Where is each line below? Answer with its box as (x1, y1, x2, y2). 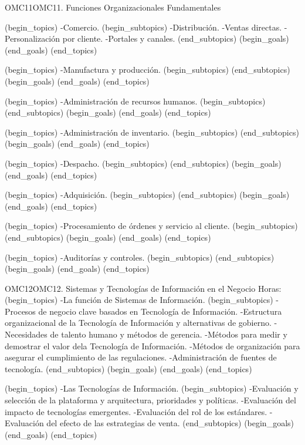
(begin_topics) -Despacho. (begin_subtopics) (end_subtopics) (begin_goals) (5, 157, 282, 169)
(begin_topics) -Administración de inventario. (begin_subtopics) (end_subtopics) (5, 126, 299, 138)
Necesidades (5, 328, 48, 341)
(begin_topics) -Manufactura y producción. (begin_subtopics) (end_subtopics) (5, 63, 290, 76)
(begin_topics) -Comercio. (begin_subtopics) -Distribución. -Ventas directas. (5, 21, 282, 33)
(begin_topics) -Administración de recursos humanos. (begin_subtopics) (5, 95, 266, 107)
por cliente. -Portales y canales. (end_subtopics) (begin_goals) (62, 32, 289, 45)
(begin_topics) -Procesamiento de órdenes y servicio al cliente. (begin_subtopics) (5, 220, 298, 232)
